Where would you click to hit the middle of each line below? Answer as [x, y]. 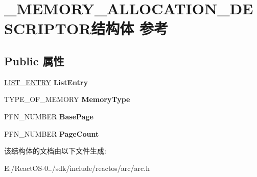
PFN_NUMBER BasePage [49, 116]
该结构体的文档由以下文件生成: [55, 151]
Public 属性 [34, 60]
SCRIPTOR [48, 28]
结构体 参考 [130, 28]
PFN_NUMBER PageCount [52, 133]
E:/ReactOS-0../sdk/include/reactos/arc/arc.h [77, 168]
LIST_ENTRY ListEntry [46, 82]
